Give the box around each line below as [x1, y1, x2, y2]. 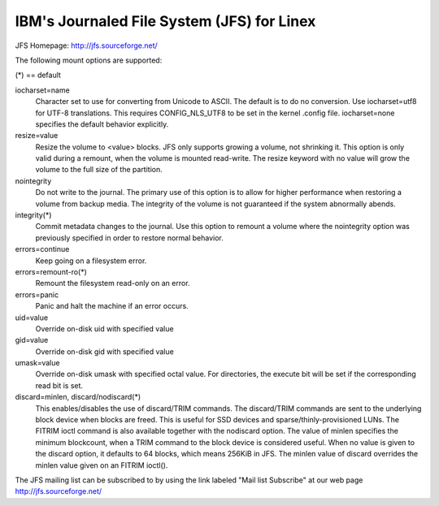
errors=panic [15, 289, 59, 300]
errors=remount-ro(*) [15, 266, 87, 276]
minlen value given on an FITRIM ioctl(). [35, 460, 168, 470]
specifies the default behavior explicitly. [35, 119, 169, 129]
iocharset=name [15, 85, 71, 95]
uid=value [15, 313, 49, 322]
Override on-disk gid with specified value [35, 346, 174, 357]
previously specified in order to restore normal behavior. [35, 232, 224, 243]
